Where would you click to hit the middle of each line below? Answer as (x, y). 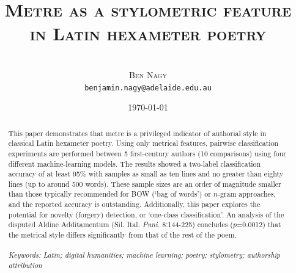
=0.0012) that (259, 224)
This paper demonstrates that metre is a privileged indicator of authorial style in (137, 133)
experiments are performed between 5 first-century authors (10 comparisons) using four (147, 153)
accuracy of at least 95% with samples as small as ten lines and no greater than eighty (146, 174)
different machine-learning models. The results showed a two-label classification (135, 163)
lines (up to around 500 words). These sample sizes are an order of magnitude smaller (145, 184)
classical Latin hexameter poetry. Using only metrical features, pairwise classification (143, 143)
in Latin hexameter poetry (148, 33)
